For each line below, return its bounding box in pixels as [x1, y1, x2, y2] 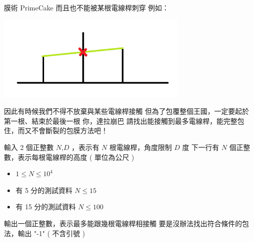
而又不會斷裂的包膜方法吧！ [17, 125, 108, 136]
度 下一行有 [182, 142, 219, 152]
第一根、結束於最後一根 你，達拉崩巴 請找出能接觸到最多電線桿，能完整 [4, 115, 238, 126]
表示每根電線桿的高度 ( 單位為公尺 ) [17, 151, 134, 162]
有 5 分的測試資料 [15, 185, 73, 195]
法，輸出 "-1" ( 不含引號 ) [4, 228, 85, 238]
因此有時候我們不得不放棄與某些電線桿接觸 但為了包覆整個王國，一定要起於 [4, 106, 249, 116]
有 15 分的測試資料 [15, 201, 76, 212]
